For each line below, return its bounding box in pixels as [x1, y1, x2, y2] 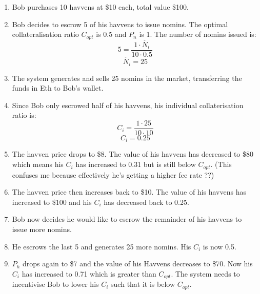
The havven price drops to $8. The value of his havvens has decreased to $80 [12, 149, 254, 159]
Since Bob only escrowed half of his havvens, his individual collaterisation [12, 99, 244, 110]
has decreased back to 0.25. [104, 196, 189, 207]
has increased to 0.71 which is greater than [22, 268, 156, 279]
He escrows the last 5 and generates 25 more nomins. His [12, 241, 191, 251]
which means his [12, 159, 64, 170]
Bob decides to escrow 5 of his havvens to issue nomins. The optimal [12, 18, 228, 29]
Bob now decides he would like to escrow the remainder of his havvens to [12, 214, 242, 224]
